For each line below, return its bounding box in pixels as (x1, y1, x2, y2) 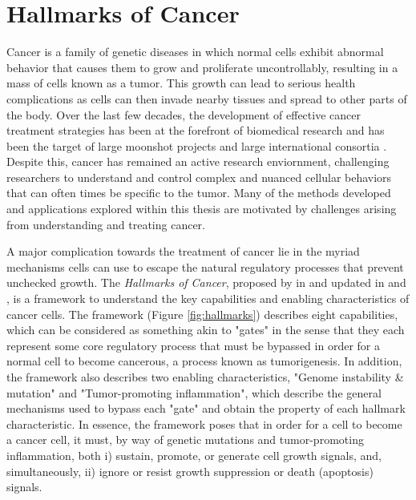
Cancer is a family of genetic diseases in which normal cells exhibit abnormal (6, 43, 384, 60)
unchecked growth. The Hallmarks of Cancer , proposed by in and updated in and (6, 274, 406, 291)
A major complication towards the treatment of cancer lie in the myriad (6, 243, 360, 260)
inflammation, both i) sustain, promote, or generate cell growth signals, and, (6, 446, 382, 463)
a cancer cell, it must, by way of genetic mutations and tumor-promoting (6, 431, 364, 448)
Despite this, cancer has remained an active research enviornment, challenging (6, 153, 390, 170)
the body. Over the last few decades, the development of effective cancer (6, 106, 361, 123)
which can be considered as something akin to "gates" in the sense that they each (6, 321, 405, 338)
